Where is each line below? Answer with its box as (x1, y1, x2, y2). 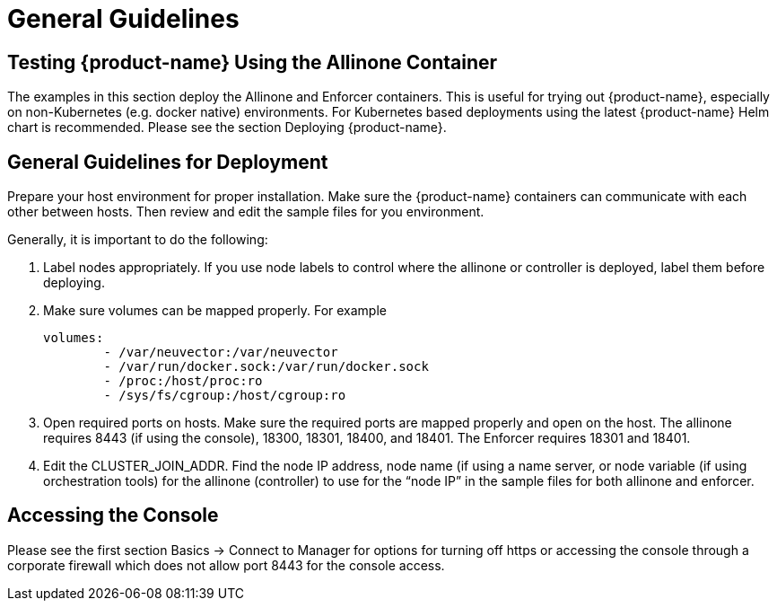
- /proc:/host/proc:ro (103, 374, 263, 389)
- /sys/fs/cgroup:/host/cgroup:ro (103, 388, 346, 403)
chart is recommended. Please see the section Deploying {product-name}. (7, 119, 447, 136)
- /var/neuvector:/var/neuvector (103, 345, 338, 360)
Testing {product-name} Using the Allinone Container (7, 50, 498, 74)
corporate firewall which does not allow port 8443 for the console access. (7, 557, 445, 573)
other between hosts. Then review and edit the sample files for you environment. (7, 204, 485, 220)
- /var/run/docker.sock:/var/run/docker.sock (103, 359, 429, 374)
